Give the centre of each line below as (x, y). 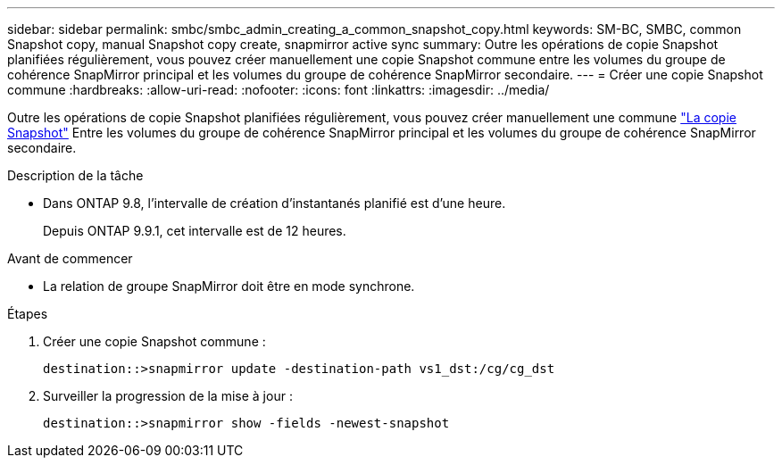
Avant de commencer (70, 258)
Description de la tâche (75, 175)
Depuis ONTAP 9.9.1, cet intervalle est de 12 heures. (195, 231)
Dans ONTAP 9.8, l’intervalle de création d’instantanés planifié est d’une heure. (275, 203)
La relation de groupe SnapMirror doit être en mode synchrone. (229, 286)
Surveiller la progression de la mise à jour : (168, 396)
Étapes (28, 314)
